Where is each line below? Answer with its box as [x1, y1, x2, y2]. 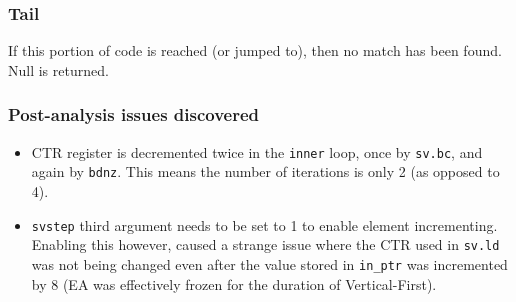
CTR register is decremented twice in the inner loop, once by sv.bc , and [31, 141, 483, 162]
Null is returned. [8, 59, 109, 80]
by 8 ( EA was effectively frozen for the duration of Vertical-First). [31, 273, 437, 294]
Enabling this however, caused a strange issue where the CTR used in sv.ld [31, 234, 500, 255]
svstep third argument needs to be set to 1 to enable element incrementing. [31, 214, 498, 235]
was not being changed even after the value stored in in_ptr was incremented [31, 253, 508, 274]
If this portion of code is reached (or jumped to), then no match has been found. [8, 40, 502, 61]
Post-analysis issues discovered [8, 102, 260, 127]
